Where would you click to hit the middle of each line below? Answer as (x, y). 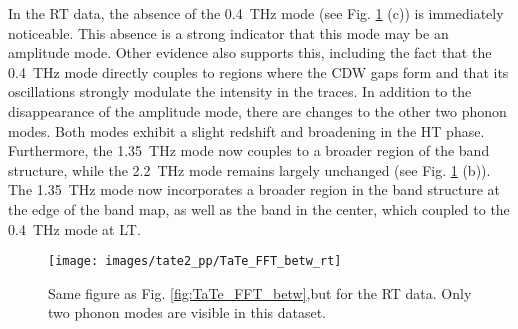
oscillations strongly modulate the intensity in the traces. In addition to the (240, 91)
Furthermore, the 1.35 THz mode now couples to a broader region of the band (249, 150)
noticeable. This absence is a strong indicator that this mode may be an (228, 32)
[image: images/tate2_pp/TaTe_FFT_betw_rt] (195, 261)
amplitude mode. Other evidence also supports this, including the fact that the (250, 52)
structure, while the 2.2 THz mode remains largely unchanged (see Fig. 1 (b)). (249, 169)
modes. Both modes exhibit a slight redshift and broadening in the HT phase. (246, 130)
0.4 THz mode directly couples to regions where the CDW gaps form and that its (258, 71)
